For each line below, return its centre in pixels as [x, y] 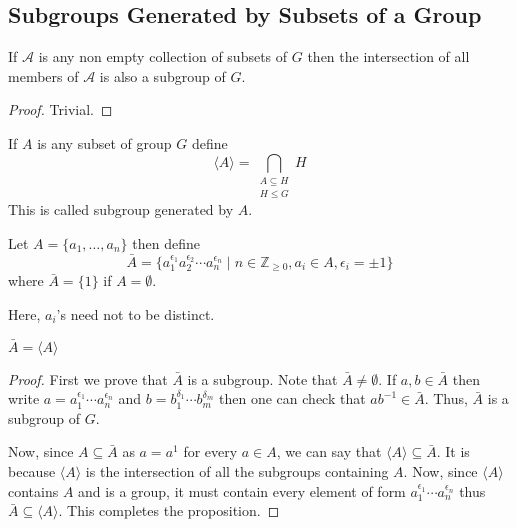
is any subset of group [104, 142]
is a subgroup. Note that [262, 378]
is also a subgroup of [162, 75]
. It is [453, 451]
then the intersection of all [388, 56]
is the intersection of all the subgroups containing [237, 470]
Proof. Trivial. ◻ [60, 109]
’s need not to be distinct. [135, 313]
